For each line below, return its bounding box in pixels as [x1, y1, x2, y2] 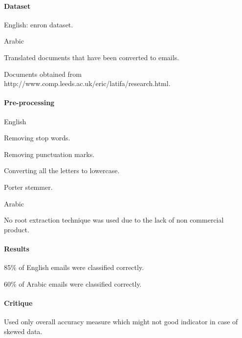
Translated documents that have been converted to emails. [4, 52, 179, 62]
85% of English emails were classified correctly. [4, 262, 144, 272]
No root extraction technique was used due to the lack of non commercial [4, 215, 224, 225]
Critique [4, 297, 33, 308]
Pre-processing [4, 97, 55, 108]
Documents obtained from [4, 68, 82, 79]
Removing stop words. [4, 133, 70, 143]
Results [4, 243, 29, 253]
